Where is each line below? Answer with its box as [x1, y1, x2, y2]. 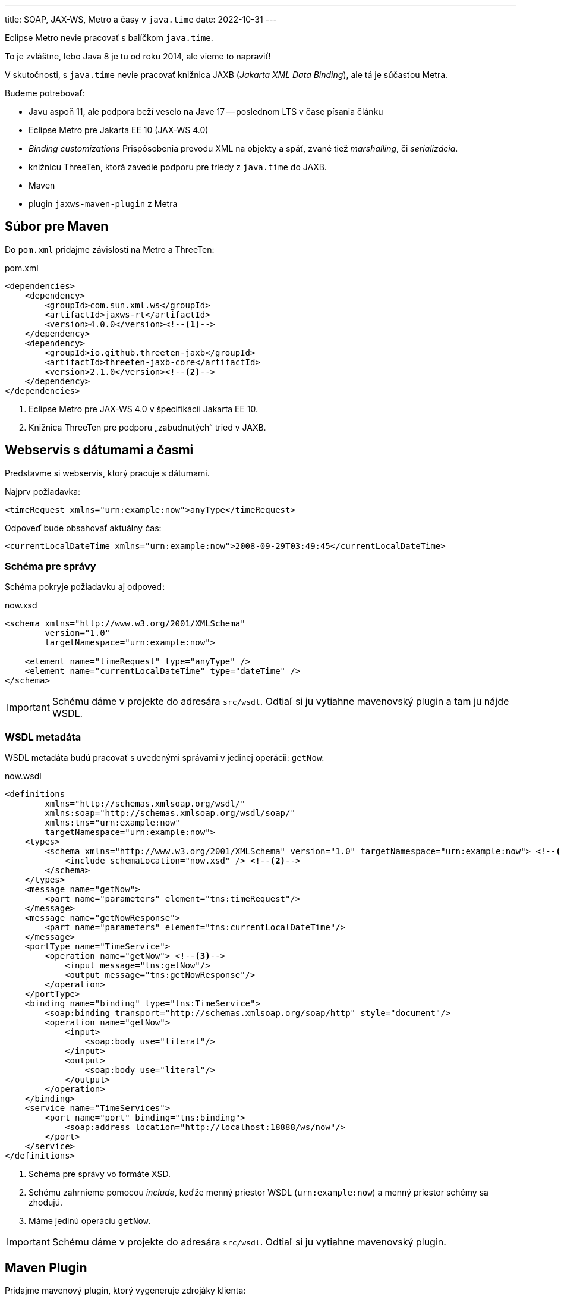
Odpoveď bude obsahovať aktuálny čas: [5, 522, 162, 533]
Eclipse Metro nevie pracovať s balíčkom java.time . [5, 33, 213, 43]
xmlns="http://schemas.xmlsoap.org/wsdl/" [45, 799, 245, 809]
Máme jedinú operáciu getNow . [29, 1216, 151, 1226]
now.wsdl [5, 771, 42, 782]
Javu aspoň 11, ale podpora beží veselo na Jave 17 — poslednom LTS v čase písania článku [29, 106, 383, 117]
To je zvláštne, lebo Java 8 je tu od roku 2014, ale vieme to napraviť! [5, 51, 271, 61]
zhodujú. [29, 1197, 62, 1208]
